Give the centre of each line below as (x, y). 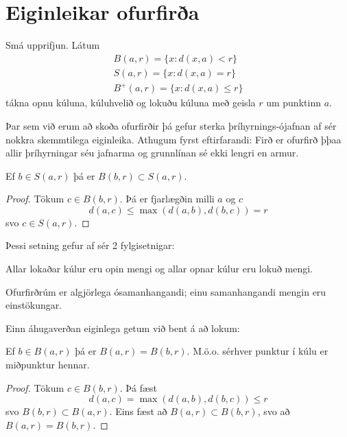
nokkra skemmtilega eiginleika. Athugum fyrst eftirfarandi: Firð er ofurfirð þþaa (173, 139)
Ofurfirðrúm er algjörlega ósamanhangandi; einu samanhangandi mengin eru (166, 291)
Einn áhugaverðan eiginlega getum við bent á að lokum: (123, 328)
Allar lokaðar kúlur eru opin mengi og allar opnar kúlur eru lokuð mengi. (159, 269)
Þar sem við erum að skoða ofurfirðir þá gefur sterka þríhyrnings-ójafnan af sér (171, 125)
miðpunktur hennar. (48, 365)
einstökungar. (34, 305)
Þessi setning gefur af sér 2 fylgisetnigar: (90, 245)
